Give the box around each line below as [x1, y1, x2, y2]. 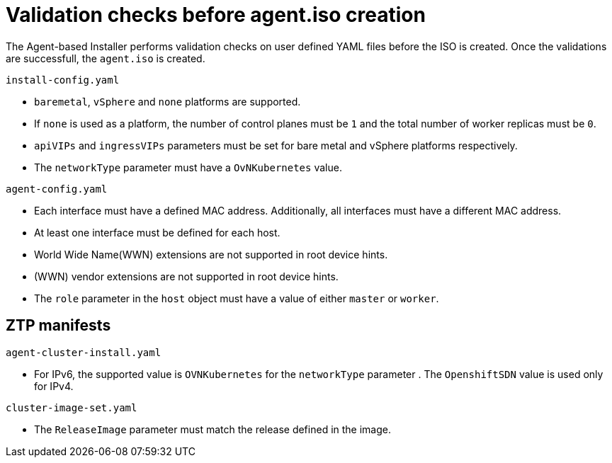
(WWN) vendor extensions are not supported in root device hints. [34, 270, 339, 282]
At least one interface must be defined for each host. [34, 226, 280, 239]
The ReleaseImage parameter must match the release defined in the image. [34, 423, 391, 435]
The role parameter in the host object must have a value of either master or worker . [34, 292, 439, 304]
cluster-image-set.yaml [6, 401, 137, 413]
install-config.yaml [6, 74, 120, 86]
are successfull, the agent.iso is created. [6, 52, 205, 64]
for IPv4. [34, 379, 74, 392]
